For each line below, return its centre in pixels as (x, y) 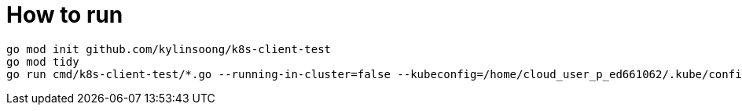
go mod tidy (43, 61)
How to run (65, 15)
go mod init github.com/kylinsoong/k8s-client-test (169, 49)
